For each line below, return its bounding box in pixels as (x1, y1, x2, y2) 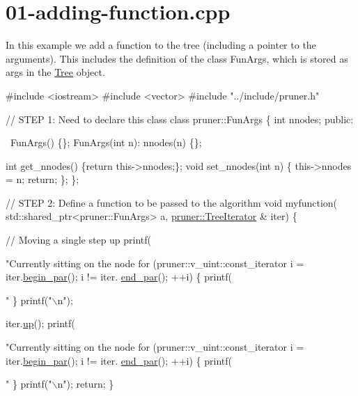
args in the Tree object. (6, 65, 105, 79)
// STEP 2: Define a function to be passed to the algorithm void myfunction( (6, 195, 338, 209)
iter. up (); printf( (6, 316, 75, 331)
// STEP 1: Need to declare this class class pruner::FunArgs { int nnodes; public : (6, 111, 354, 126)
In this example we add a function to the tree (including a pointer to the (6, 38, 316, 52)
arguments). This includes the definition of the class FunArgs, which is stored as (6, 51, 348, 65)
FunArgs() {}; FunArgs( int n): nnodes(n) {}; (10, 135, 202, 150)
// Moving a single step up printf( (6, 232, 152, 247)
